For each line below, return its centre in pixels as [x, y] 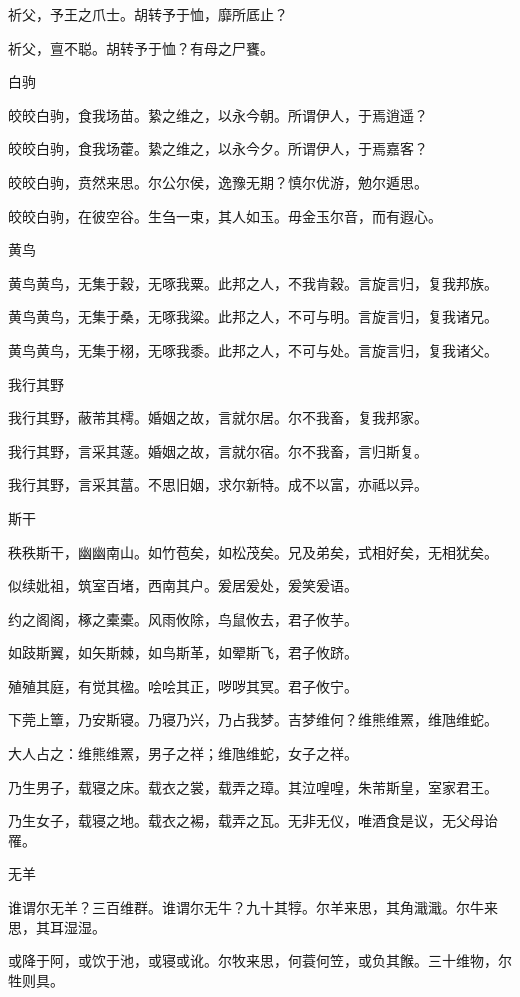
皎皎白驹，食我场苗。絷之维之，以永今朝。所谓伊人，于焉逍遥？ [218, 114]
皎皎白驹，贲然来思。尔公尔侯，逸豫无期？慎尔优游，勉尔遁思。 [218, 181]
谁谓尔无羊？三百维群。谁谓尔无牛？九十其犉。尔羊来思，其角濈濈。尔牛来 [253, 907]
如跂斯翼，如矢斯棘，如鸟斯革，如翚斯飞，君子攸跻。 [183, 652]
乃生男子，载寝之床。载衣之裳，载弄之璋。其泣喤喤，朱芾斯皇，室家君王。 [253, 786]
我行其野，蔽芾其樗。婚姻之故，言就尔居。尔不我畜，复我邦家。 [218, 417]
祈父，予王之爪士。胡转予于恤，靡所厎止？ [148, 14]
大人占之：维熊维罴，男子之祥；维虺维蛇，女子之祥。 [183, 753]
